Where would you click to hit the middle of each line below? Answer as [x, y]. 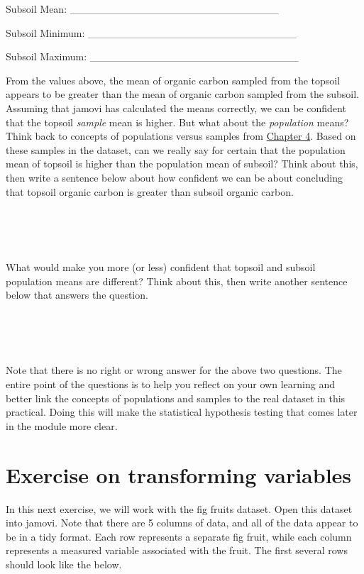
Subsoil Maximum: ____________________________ [152, 56]
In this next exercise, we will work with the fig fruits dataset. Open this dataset [179, 508]
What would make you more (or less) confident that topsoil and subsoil [161, 266]
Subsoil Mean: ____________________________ [142, 9]
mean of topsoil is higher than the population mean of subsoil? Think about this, [182, 164]
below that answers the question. [77, 295]
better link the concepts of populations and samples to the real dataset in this [176, 398]
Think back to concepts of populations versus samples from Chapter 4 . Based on [181, 136]
